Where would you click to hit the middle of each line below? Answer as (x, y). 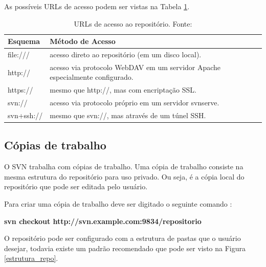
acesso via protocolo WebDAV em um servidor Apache (135, 67)
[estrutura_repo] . (31, 258)
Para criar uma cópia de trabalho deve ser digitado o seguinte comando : (118, 204)
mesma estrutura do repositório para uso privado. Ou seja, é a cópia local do (124, 176)
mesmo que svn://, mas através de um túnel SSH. (128, 115)
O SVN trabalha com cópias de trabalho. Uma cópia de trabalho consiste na (124, 166)
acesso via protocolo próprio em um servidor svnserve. (135, 103)
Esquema (24, 41)
